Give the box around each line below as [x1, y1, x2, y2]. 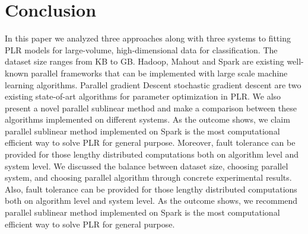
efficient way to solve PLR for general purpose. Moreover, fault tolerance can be [5, 136, 296, 149]
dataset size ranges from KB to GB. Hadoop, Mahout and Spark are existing [5, 55, 284, 68]
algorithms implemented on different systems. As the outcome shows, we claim [5, 113, 290, 126]
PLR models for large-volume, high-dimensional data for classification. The [5, 43, 278, 56]
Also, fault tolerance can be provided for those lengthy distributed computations [5, 182, 297, 195]
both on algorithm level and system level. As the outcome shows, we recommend [5, 194, 298, 207]
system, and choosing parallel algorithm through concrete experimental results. [5, 171, 292, 184]
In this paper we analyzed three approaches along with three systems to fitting [5, 32, 291, 44]
